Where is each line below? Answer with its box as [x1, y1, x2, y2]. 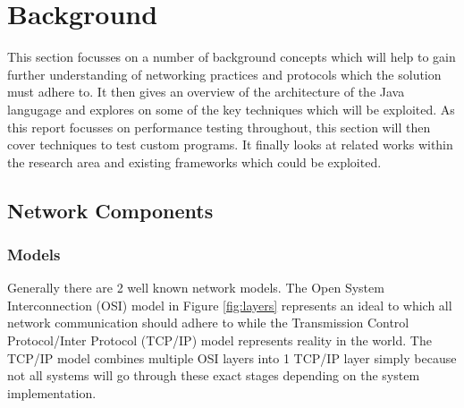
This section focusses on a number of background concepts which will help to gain [7, 47, 456, 66]
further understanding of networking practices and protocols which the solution [7, 64, 442, 83]
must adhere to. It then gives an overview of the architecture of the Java [7, 82, 405, 101]
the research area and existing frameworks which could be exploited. [7, 152, 382, 171]
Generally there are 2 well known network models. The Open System [7, 278, 384, 297]
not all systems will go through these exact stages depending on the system [7, 366, 420, 385]
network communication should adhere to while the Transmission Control [7, 313, 409, 332]
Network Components [7, 196, 214, 224]
